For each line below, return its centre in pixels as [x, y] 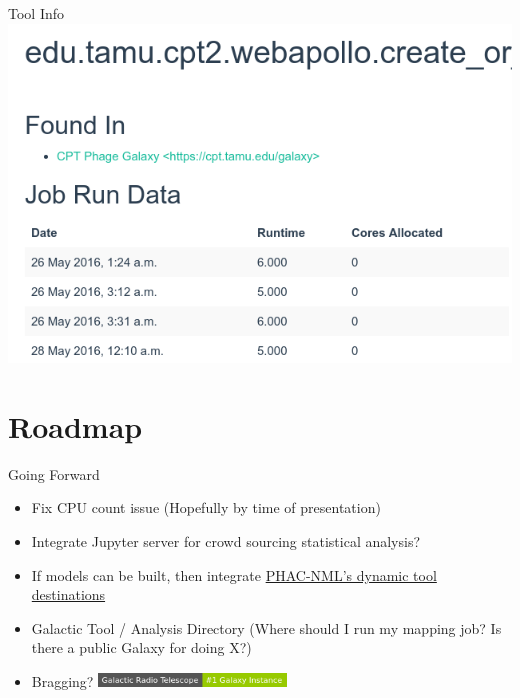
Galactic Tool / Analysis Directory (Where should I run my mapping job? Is [266, 627]
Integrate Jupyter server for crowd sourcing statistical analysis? [226, 540]
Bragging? [62, 680]
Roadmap [75, 425]
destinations [68, 594]
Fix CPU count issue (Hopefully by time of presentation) [206, 507]
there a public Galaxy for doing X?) [141, 647]
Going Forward [54, 473]
